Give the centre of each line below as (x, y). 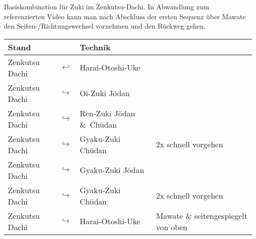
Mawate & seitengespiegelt (202, 215)
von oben (172, 227)
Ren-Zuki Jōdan (108, 113)
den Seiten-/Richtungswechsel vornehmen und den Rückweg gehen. (105, 26)
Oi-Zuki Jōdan (105, 93)
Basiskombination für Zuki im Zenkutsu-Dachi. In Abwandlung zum (107, 6)
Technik (95, 47)
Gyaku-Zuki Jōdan (112, 170)
